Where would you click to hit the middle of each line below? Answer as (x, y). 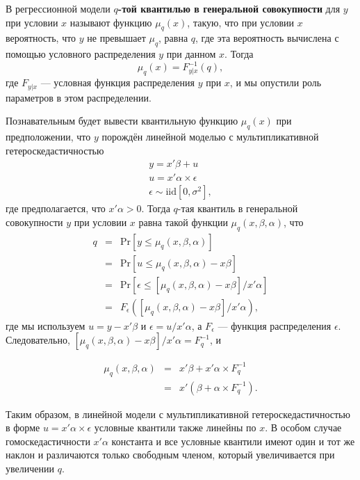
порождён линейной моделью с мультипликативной (210, 136)
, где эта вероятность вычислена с (267, 38)
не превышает (116, 38)
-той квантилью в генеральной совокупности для (229, 8)
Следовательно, (38, 340)
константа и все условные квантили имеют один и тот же (233, 441)
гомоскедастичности (48, 441)
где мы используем (46, 325)
